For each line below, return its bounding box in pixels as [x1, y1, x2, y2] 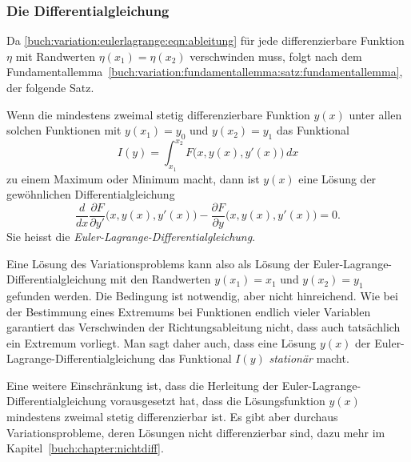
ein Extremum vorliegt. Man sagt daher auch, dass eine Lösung [6, 334, 317, 351]
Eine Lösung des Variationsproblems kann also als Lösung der [6, 255, 309, 271]
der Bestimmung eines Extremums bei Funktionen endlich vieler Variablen [6, 303, 371, 319]
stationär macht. [269, 350, 349, 367]
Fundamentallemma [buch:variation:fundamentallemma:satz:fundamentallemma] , [6, 63, 403, 80]
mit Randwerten [15, 47, 96, 64]
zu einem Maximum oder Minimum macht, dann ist [6, 170, 260, 187]
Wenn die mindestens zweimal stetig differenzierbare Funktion [6, 106, 310, 123]
